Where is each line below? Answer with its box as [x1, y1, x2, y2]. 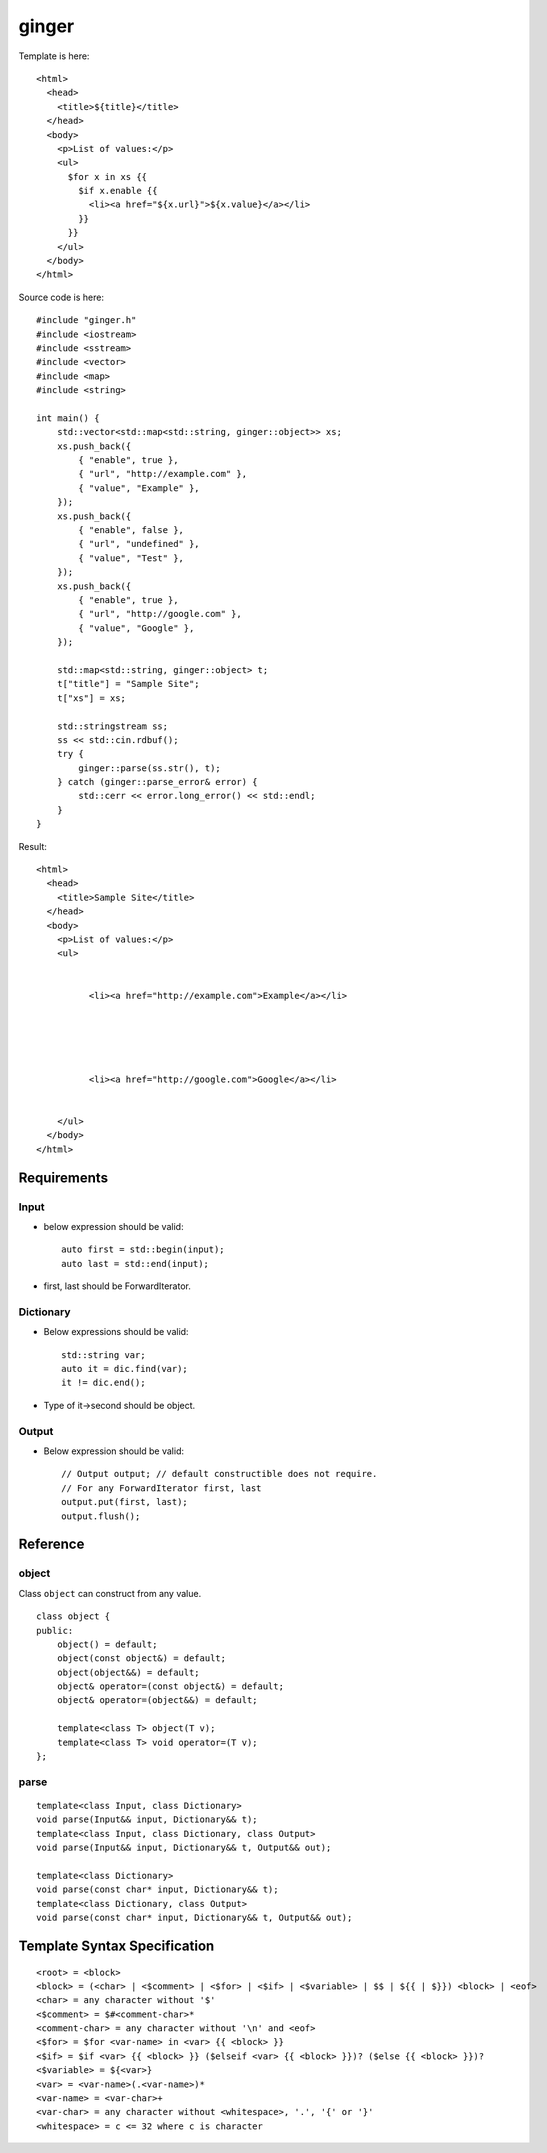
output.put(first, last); [61, 1496, 189, 1508]
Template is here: [18, 50, 90, 62]
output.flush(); [61, 1510, 141, 1522]
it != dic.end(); [61, 1377, 146, 1389]
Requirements [18, 1169, 109, 1186]
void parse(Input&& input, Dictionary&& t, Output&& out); [36, 1842, 332, 1854]
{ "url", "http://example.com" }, [78, 468, 248, 480]
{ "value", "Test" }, [78, 552, 185, 564]
